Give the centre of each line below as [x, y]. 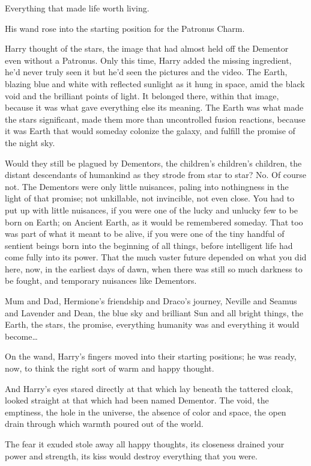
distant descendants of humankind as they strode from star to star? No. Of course [156, 175]
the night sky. [30, 142]
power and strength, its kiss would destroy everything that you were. [131, 455]
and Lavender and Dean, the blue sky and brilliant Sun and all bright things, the [154, 312]
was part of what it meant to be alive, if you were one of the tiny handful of [145, 234]
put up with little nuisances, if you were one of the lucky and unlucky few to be [151, 210]
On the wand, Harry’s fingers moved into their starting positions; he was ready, [151, 356]
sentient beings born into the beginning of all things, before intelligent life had [149, 245]
